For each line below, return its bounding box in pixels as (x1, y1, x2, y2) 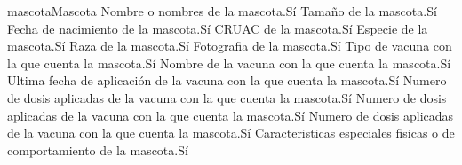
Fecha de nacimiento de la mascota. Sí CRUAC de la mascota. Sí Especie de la (7, 19, 428, 37)
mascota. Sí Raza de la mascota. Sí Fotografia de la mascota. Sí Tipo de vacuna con (7, 36, 452, 55)
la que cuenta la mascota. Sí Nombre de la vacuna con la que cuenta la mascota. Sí (7, 53, 451, 72)
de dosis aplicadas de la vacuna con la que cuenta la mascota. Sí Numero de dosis (7, 88, 447, 106)
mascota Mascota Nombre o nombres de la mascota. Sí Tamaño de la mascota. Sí (7, 2, 437, 20)
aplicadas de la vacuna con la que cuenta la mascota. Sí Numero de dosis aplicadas (7, 106, 454, 124)
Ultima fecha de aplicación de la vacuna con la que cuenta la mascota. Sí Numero (7, 71, 447, 90)
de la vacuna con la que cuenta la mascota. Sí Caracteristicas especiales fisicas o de (7, 123, 455, 142)
